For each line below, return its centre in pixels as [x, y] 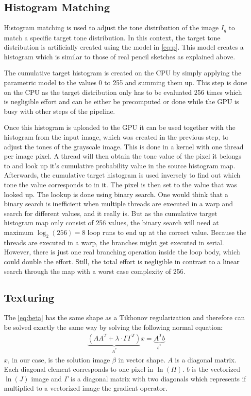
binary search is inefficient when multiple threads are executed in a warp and [118, 204]
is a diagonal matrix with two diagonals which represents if [158, 378]
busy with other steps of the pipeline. [59, 111]
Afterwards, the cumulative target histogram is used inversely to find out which [122, 175]
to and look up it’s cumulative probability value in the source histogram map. [120, 165]
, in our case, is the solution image [59, 359]
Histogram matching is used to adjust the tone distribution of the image [111, 27]
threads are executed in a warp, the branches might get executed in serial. [114, 242]
